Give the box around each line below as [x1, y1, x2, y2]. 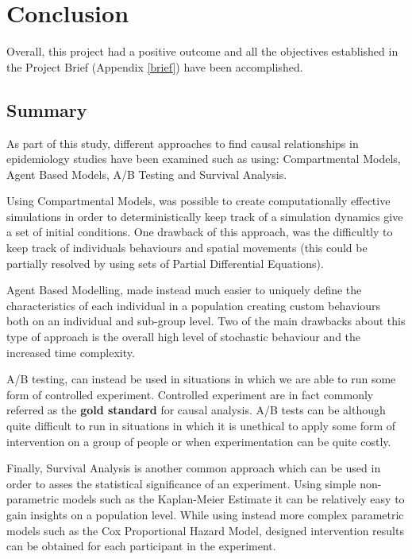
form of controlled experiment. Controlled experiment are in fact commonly [6, 386, 374, 402]
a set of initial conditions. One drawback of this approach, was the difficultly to [6, 223, 393, 240]
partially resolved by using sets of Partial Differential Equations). [6, 254, 324, 271]
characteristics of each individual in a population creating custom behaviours [6, 297, 381, 313]
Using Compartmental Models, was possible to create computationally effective [6, 192, 391, 209]
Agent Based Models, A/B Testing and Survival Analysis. [6, 165, 287, 182]
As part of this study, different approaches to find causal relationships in [6, 134, 359, 151]
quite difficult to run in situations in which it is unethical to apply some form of [6, 417, 396, 434]
